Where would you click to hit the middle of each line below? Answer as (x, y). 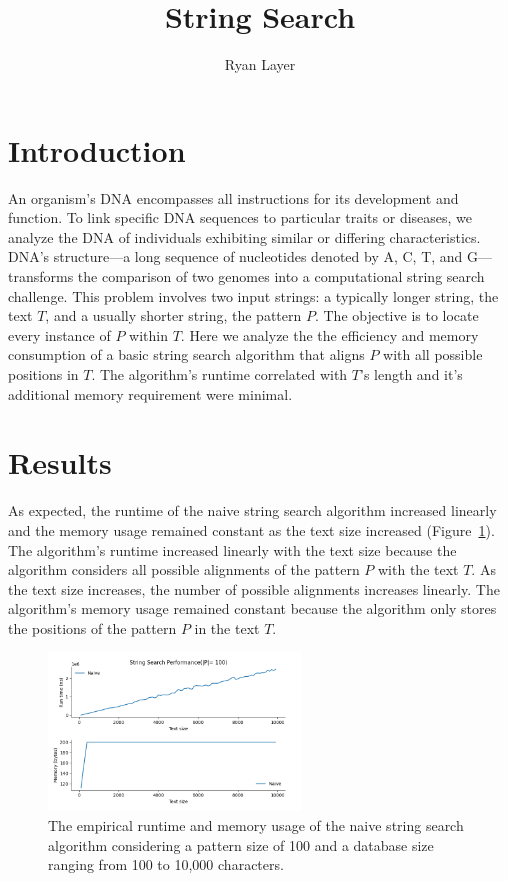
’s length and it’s (411, 374)
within (149, 334)
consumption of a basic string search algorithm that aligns (186, 354)
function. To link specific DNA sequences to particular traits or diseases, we (240, 217)
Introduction (97, 149)
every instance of (59, 334)
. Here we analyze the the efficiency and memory (329, 334)
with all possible (433, 354)
